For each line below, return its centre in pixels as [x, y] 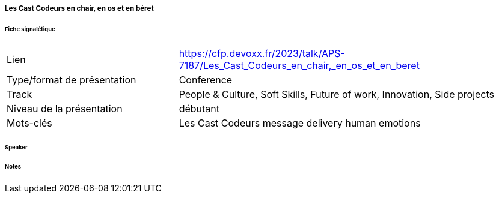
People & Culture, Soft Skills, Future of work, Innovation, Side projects [337, 94]
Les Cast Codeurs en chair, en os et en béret [79, 8]
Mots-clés [29, 123]
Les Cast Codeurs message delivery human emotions [300, 123]
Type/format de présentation [72, 79]
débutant [199, 108]
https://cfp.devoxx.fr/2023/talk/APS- [262, 53]
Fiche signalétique [30, 29]
